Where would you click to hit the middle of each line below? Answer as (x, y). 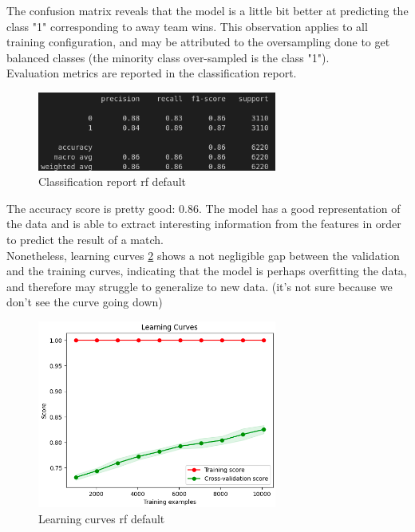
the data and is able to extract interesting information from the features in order (204, 224)
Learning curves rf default (102, 518)
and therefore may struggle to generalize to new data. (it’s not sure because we (200, 286)
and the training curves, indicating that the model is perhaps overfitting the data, (207, 271)
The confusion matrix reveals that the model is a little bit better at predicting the (207, 10)
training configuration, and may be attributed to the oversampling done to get (198, 42)
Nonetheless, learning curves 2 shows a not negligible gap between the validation (203, 255)
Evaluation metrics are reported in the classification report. (152, 73)
